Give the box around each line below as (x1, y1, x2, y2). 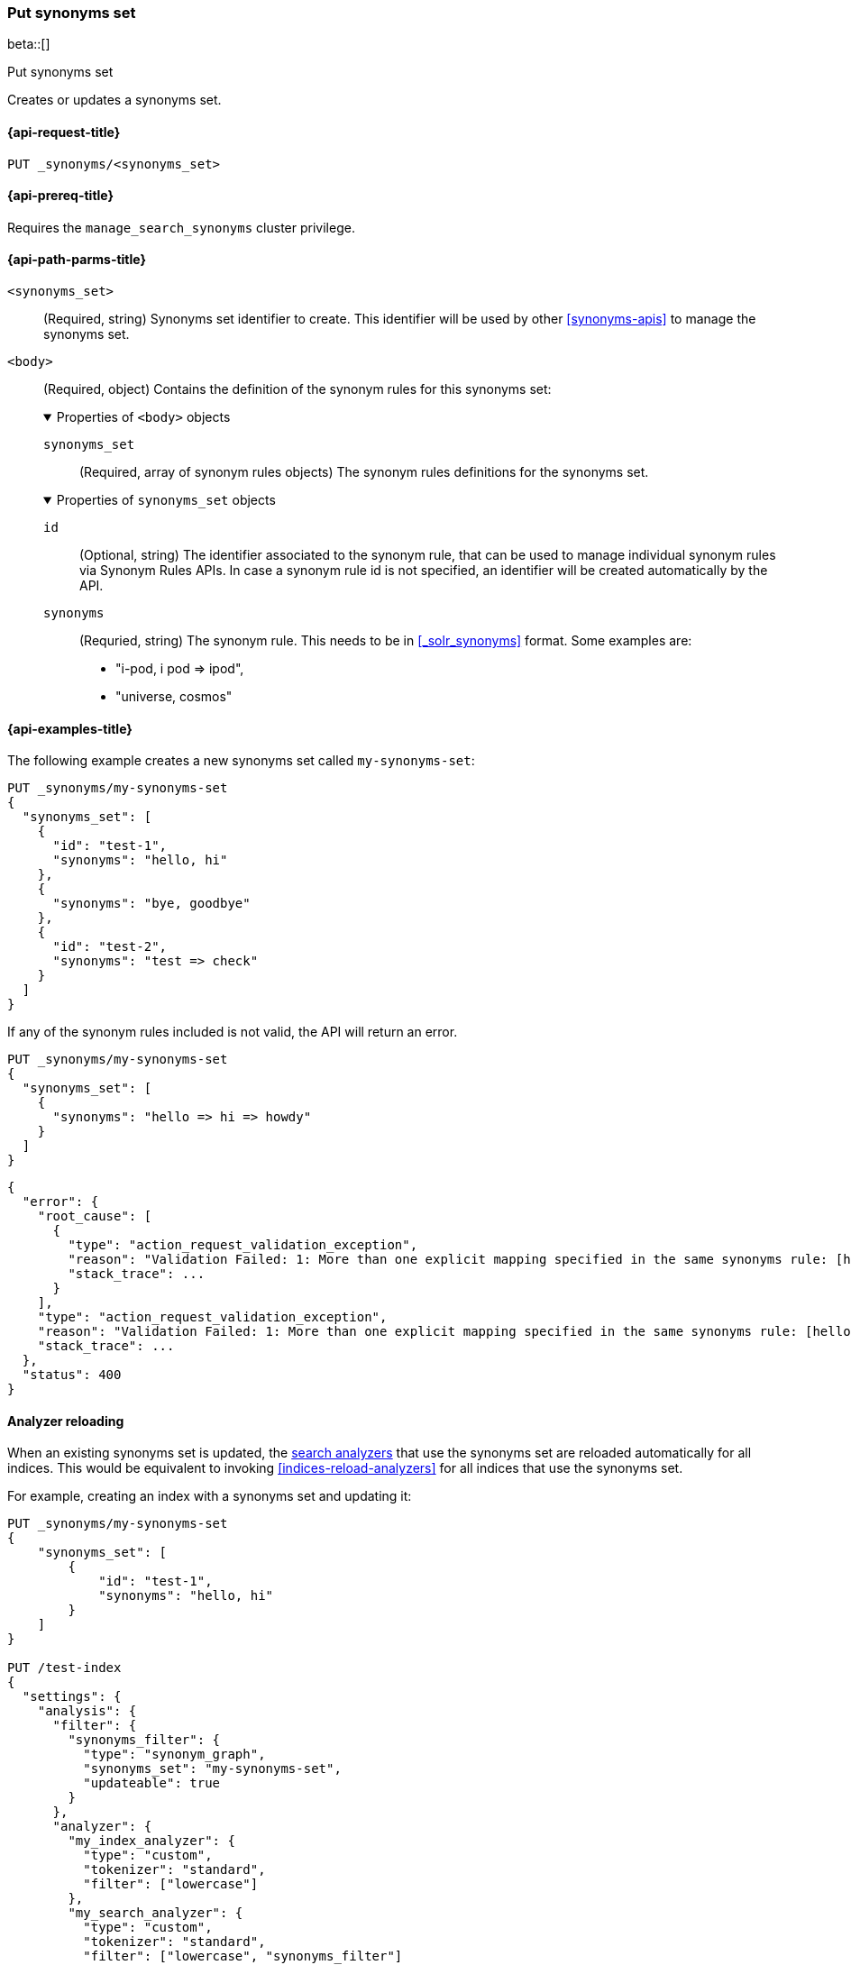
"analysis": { (37, 1704, 137, 1719)
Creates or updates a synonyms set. (7, 92, 222, 108)
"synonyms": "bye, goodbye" (52, 896, 251, 911)
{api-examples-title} (7, 720, 133, 736)
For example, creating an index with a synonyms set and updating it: (7, 1488, 412, 1504)
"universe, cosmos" (115, 689, 233, 705)
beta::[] (7, 36, 50, 52)
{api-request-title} (7, 123, 121, 140)
